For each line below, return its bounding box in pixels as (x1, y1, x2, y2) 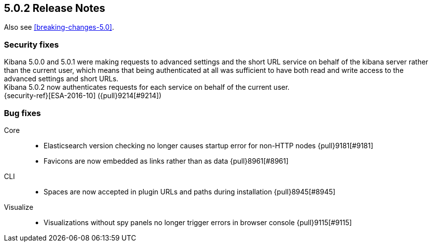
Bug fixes (4, 108, 41, 118)
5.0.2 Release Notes (4, 2, 106, 14)
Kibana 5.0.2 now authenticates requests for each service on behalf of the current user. (4, 83, 290, 92)
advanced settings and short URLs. (4, 74, 118, 83)
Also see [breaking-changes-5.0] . (4, 23, 114, 32)
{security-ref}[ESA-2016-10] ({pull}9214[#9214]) (4, 91, 162, 100)
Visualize (4, 202, 34, 211)
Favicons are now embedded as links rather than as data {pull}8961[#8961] (44, 156, 289, 165)
